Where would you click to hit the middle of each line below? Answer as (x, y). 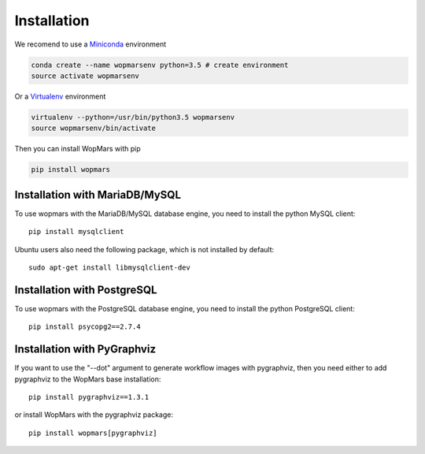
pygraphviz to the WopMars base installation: (88, 379)
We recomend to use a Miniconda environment (91, 44)
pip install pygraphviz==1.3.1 (89, 397)
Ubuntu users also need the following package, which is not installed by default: (144, 249)
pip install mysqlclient (76, 232)
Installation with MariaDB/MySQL (98, 194)
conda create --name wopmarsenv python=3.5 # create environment (160, 65)
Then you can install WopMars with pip (78, 149)
